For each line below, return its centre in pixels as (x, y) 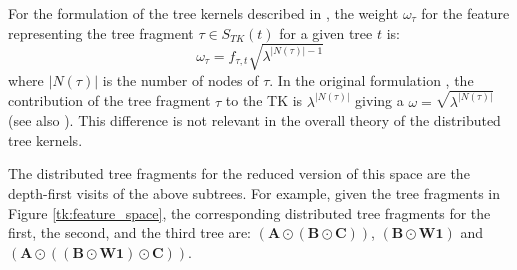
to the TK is (264, 100)
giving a (379, 100)
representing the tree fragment (101, 32)
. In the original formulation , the (371, 79)
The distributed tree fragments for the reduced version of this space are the (239, 173)
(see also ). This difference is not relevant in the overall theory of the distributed (254, 120)
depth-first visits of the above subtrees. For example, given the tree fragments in (254, 192)
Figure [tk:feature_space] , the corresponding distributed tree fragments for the (249, 212)
